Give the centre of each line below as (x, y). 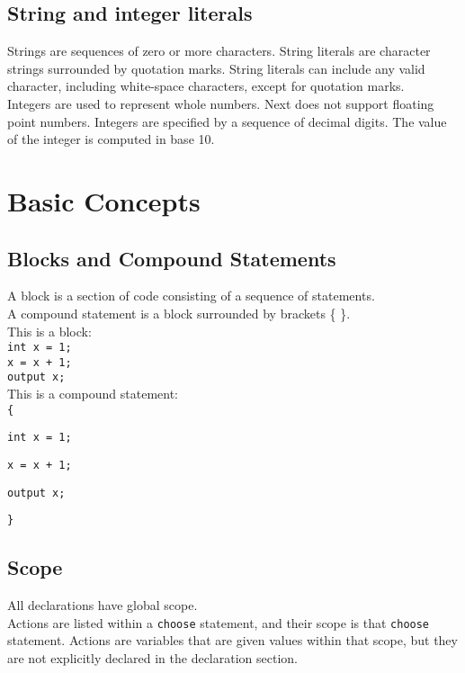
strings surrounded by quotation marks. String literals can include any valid (216, 68)
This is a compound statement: (93, 394)
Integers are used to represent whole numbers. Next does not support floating (221, 103)
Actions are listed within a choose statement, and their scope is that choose (219, 622)
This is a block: (49, 331)
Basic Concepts (104, 200)
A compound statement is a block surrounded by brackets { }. (179, 313)
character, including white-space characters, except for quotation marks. (206, 86)
